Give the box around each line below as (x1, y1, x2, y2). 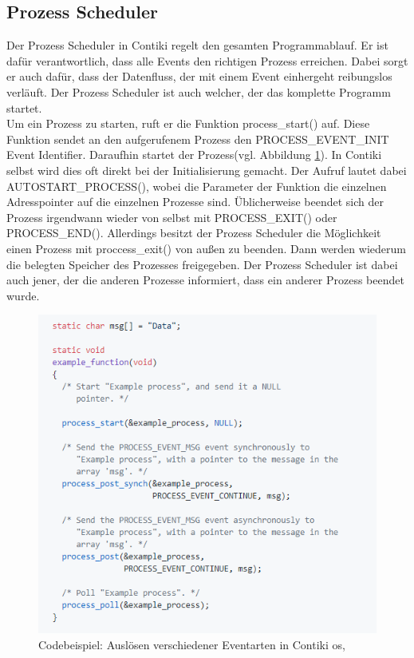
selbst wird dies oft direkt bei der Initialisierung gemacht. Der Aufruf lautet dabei (6, 161, 407, 178)
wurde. (6, 287, 40, 303)
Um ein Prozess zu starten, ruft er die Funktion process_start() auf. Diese (6, 115, 370, 132)
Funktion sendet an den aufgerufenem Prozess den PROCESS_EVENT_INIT (6, 130, 389, 147)
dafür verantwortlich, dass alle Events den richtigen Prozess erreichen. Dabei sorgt (6, 52, 408, 69)
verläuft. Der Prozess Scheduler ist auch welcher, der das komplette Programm (6, 83, 391, 100)
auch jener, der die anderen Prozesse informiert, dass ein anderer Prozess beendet (6, 272, 404, 288)
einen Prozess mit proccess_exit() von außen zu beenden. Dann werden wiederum (6, 240, 406, 256)
